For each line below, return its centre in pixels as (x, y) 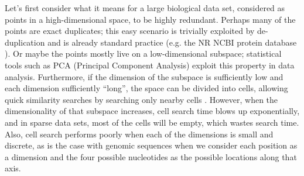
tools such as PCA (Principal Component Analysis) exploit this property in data (150, 65)
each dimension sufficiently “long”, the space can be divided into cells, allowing (146, 88)
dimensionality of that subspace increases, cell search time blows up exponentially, (152, 111)
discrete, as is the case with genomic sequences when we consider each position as (151, 145)
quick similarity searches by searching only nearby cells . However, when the (141, 99)
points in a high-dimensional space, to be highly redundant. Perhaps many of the (150, 19)
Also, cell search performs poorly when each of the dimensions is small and (139, 134)
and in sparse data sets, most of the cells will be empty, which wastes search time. (152, 122)
